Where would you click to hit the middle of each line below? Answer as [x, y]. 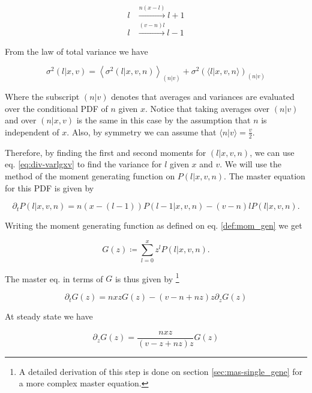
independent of [32, 132]
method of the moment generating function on [90, 175]
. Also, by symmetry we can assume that [142, 132]
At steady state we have [49, 316]
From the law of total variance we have [76, 51]
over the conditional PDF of [56, 108]
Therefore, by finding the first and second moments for [106, 152]
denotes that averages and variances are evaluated [203, 97]
